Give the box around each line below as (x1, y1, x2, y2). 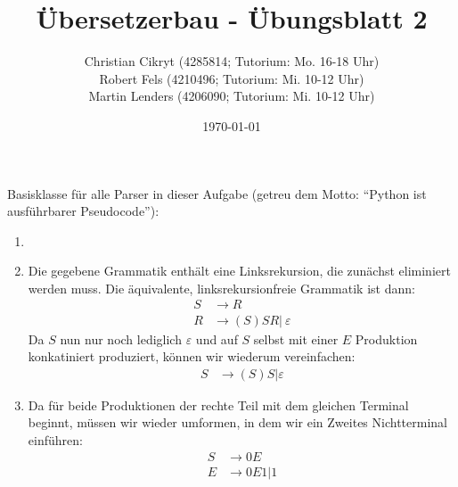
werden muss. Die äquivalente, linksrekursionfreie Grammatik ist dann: (28, 278, 415, 297)
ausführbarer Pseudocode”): (7, 202, 159, 220)
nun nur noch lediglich (60, 329, 182, 348)
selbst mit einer (253, 329, 339, 348)
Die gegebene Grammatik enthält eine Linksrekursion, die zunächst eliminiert (28, 261, 451, 280)
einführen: (28, 430, 83, 449)
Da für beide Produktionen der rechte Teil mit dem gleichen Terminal (28, 395, 409, 414)
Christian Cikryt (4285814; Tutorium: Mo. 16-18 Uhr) (84, 52, 380, 70)
